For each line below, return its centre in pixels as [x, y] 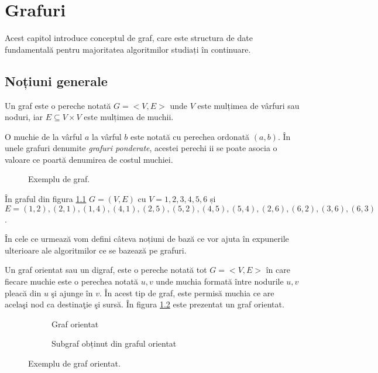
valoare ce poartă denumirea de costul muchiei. [89, 159]
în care [278, 270]
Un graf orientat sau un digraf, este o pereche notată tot [106, 270]
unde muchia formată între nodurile [220, 281]
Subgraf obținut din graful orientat [114, 343]
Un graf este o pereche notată [58, 105]
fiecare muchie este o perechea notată [71, 281]
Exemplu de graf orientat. [74, 363]
